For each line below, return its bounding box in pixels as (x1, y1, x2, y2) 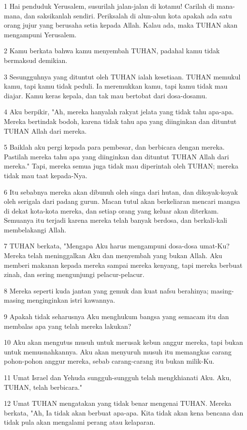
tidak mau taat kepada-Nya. (4, 170, 87, 180)
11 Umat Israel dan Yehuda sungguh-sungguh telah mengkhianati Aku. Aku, (4, 372, 232, 382)
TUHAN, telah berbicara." (4, 382, 83, 392)
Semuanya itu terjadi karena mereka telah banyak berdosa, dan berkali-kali (4, 215, 227, 225)
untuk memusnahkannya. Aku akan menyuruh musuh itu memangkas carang (4, 346, 232, 356)
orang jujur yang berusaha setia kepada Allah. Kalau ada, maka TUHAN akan (4, 20, 238, 30)
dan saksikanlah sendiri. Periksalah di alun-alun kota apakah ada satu (24, 10, 232, 20)
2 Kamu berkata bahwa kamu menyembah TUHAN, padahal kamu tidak (4, 46, 220, 56)
